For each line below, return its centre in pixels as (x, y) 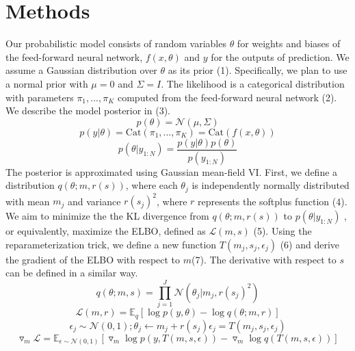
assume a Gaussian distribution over (81, 70)
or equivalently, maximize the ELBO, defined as (106, 231)
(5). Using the (282, 231)
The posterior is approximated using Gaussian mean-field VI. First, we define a (172, 171)
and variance (94, 201)
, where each (152, 185)
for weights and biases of (289, 43)
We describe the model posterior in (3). (88, 110)
